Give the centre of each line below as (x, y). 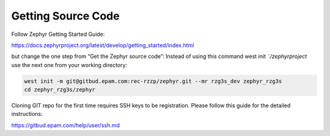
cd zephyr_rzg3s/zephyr (60, 90)
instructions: (27, 114)
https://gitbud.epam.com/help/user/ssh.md (66, 125)
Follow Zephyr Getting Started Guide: (58, 34)
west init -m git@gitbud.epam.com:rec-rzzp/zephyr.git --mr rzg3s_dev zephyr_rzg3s (153, 81)
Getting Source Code (65, 16)
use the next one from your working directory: (69, 65)
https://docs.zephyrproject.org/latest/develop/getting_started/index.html (103, 45)
